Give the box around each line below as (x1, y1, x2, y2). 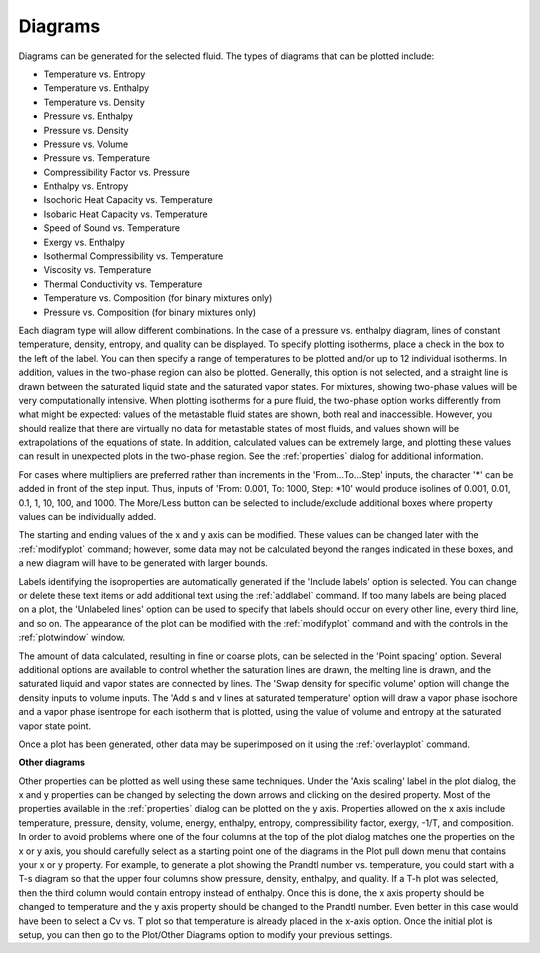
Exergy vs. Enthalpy (43, 236, 125, 248)
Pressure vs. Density (43, 124, 129, 136)
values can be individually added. (18, 511, 157, 523)
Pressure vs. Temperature (43, 152, 150, 164)
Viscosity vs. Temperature (43, 264, 152, 276)
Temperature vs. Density (43, 96, 145, 108)
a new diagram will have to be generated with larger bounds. (18, 557, 269, 569)
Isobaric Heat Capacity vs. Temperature (43, 208, 209, 220)
